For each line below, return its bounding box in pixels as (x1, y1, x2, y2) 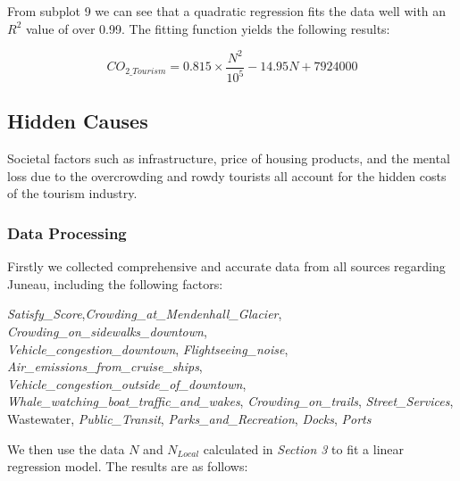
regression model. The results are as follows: (7, 457, 248, 476)
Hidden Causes (7, 107, 148, 135)
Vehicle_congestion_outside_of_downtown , (7, 374, 247, 393)
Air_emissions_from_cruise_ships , (7, 357, 203, 376)
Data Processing (7, 222, 127, 244)
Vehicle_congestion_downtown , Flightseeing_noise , (7, 339, 289, 358)
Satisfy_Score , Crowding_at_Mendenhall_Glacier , (7, 304, 282, 323)
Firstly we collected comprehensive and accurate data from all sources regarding (7, 257, 446, 276)
